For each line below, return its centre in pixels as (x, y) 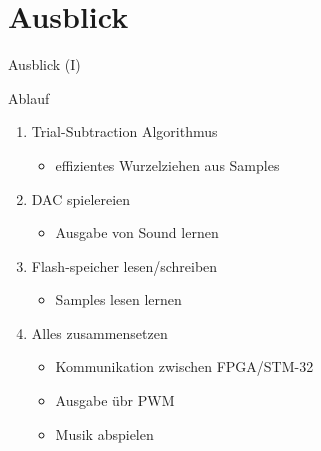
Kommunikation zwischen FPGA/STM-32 (184, 366)
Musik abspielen (104, 433)
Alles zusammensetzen (99, 332)
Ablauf (29, 97)
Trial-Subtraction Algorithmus (124, 131)
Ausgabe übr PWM (115, 400)
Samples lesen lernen (118, 299)
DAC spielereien (81, 198)
